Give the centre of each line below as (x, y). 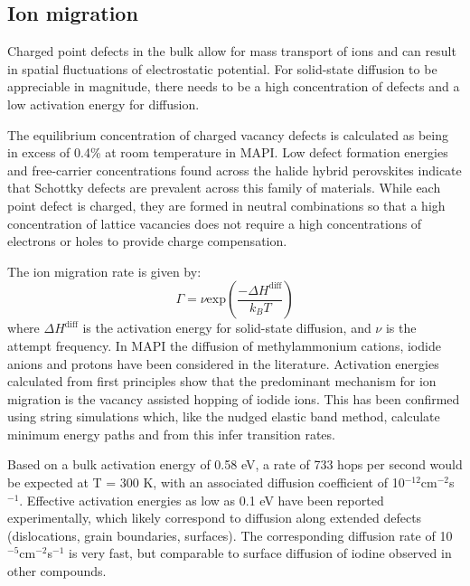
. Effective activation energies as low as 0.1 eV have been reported (202, 500)
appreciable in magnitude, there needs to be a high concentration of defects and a (234, 86)
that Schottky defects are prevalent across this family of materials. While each (224, 188)
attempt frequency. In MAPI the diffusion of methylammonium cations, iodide (224, 345)
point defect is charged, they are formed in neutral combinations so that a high (226, 205)
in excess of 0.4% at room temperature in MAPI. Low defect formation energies (228, 152)
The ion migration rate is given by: (104, 271)
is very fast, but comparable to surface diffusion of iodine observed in (260, 553)
